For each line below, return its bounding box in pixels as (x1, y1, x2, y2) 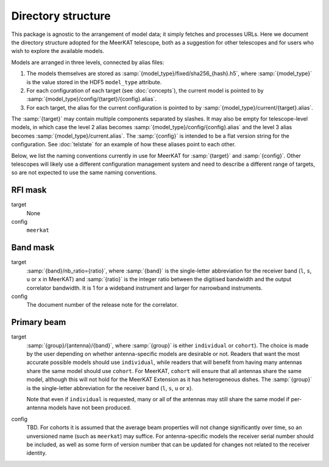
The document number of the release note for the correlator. (26, 301, 179, 308)
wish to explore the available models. (11, 48, 105, 55)
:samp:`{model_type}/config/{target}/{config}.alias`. (26, 95, 157, 103)
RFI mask (11, 185, 47, 195)
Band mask (11, 243, 55, 253)
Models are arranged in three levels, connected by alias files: (11, 59, 164, 66)
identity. (26, 449, 47, 457)
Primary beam (11, 317, 66, 327)
